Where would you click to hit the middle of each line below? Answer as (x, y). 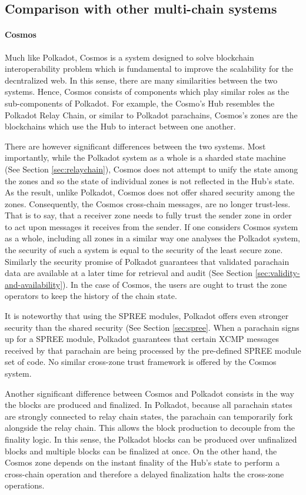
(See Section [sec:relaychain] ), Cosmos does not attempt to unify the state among (152, 169)
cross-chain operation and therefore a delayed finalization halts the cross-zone (144, 474)
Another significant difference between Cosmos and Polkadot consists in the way (149, 393)
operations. (25, 485)
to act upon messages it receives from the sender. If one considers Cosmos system (152, 226)
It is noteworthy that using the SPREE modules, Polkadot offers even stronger (147, 316)
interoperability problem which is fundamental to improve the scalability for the (149, 69)
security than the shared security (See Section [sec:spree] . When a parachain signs (152, 327)
